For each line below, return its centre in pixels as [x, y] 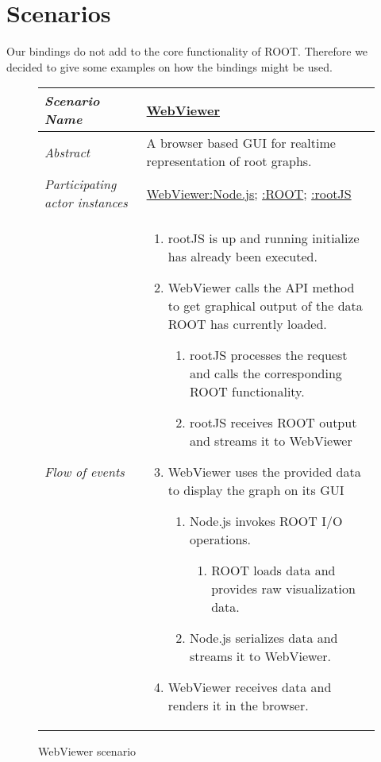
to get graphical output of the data [265, 306]
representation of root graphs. [229, 161]
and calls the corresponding [266, 373]
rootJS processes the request [268, 355]
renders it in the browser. [238, 706]
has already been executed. [242, 257]
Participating [81, 184]
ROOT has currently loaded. [247, 324]
